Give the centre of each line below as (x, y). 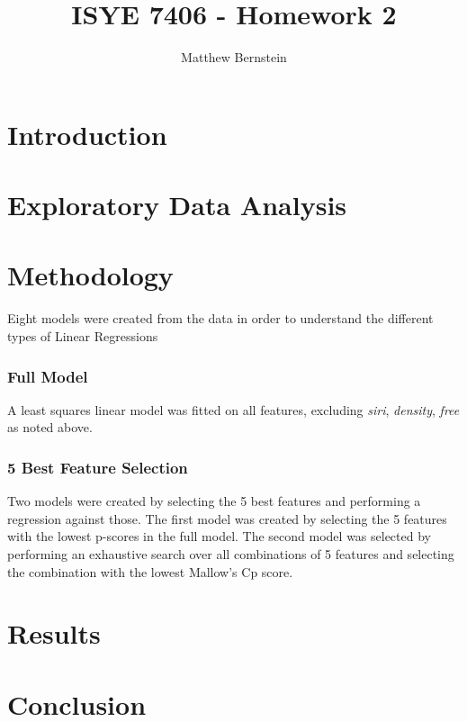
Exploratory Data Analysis (177, 205)
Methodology (90, 275)
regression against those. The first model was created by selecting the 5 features (227, 518)
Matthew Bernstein (234, 57)
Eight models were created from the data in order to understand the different (220, 318)
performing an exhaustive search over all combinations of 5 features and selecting (231, 554)
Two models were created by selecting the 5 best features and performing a (214, 501)
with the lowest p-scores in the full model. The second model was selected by (219, 536)
